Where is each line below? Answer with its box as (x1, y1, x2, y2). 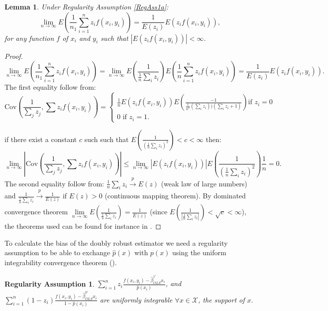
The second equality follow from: (4, 178, 105, 188)
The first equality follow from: (4, 82, 96, 92)
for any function (4, 32, 54, 43)
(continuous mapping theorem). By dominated (105, 190, 246, 201)
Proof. (4, 50, 23, 61)
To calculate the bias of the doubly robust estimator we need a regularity (4, 237, 228, 248)
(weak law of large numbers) (161, 178, 247, 188)
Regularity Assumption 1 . (4, 278, 95, 289)
